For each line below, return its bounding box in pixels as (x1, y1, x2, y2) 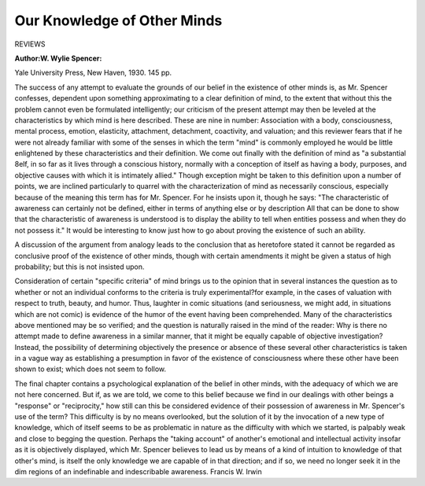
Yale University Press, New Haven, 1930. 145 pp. (14, 68, 172, 78)
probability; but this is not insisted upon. (14, 262, 145, 271)
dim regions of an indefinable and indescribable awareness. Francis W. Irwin (14, 467, 263, 476)
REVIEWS (14, 39, 46, 49)
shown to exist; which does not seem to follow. (14, 364, 167, 374)
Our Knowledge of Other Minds (14, 12, 223, 29)
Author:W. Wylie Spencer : (14, 53, 102, 63)
